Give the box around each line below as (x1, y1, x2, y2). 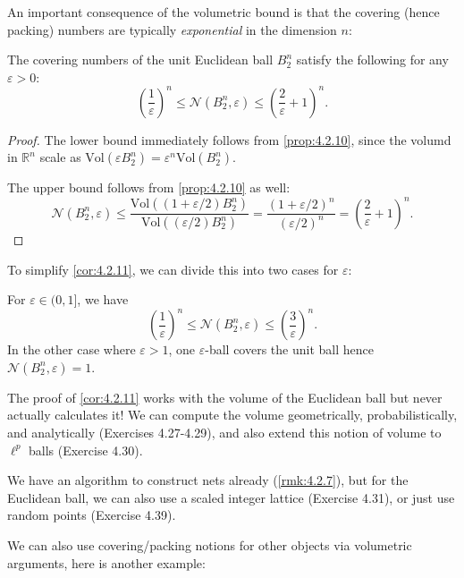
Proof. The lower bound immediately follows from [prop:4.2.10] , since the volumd (7, 130, 451, 149)
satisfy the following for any (296, 50, 449, 69)
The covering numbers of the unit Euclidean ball (7, 50, 274, 69)
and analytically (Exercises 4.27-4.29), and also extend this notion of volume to (7, 423, 442, 442)
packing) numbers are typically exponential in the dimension (7, 20, 337, 38)
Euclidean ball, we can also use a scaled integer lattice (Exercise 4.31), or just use (7, 488, 455, 506)
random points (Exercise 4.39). (7, 506, 176, 524)
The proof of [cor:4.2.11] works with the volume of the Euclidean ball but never (7, 387, 443, 406)
